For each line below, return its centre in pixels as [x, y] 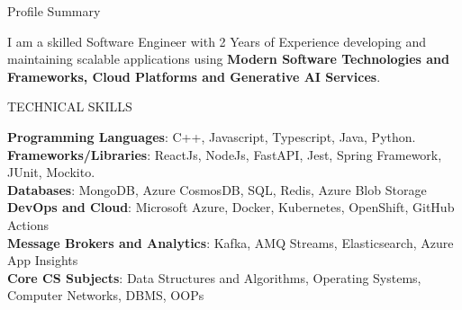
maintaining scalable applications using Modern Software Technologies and [228, 59]
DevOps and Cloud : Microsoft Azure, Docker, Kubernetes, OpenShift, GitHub [231, 207]
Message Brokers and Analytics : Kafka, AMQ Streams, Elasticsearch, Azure [231, 242]
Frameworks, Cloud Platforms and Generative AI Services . [194, 76]
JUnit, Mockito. [51, 172]
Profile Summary [54, 11]
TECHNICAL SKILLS [70, 106]
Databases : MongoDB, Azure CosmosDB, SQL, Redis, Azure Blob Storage [217, 189]
